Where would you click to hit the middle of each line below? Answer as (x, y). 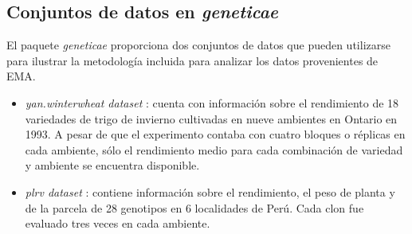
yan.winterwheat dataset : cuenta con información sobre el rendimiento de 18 (212, 102)
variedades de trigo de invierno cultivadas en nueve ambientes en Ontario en (211, 118)
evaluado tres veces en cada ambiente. (118, 223)
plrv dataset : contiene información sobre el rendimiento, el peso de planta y (210, 191)
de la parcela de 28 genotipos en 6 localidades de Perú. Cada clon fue (194, 207)
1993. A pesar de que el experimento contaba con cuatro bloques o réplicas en (215, 134)
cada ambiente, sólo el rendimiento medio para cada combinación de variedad (214, 149)
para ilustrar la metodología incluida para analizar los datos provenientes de (192, 60)
